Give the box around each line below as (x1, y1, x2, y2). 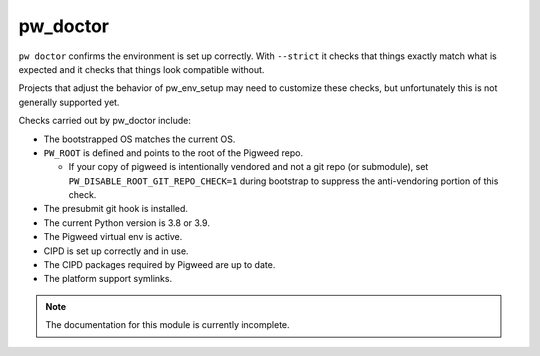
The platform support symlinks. (43, 273, 173, 285)
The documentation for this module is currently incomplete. (45, 319, 290, 331)
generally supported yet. (18, 96, 120, 108)
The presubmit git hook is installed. (43, 203, 189, 215)
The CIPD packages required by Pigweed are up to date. (43, 259, 276, 271)
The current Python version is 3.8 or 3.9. (43, 216, 210, 229)
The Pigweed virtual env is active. (43, 231, 183, 243)
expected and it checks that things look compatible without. (18, 63, 265, 75)
